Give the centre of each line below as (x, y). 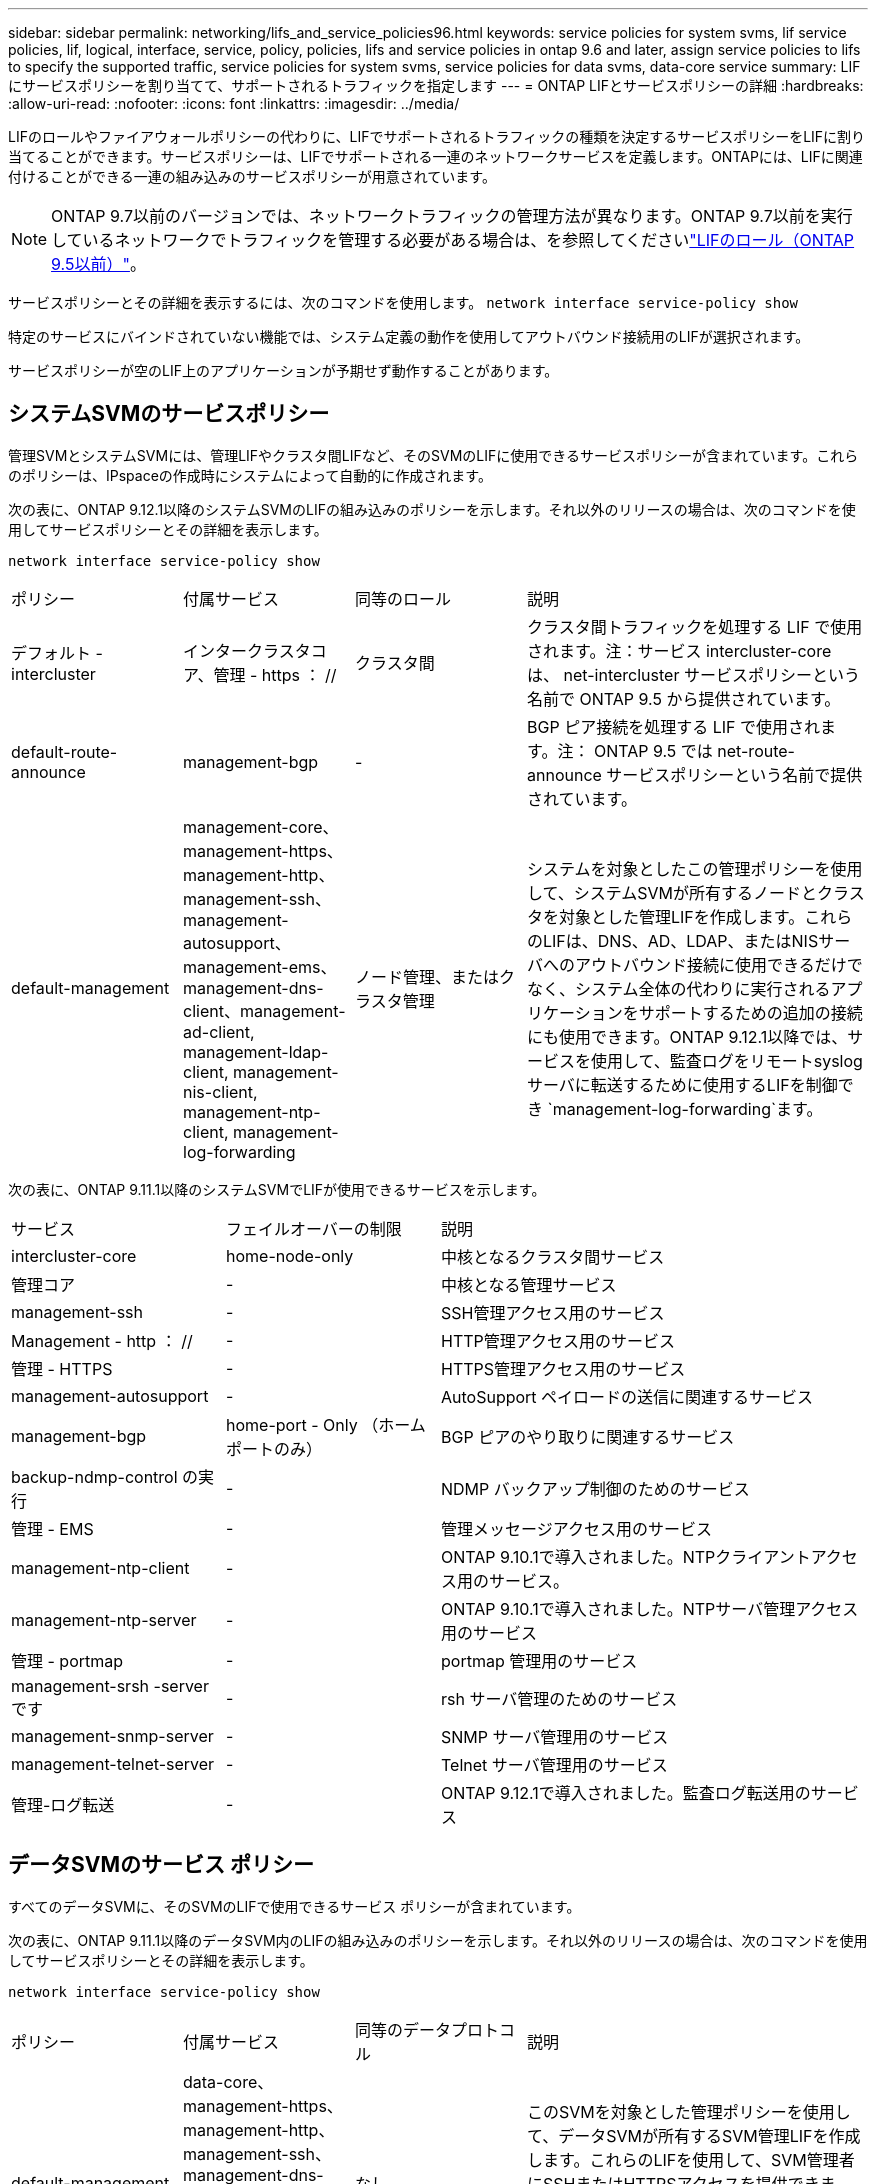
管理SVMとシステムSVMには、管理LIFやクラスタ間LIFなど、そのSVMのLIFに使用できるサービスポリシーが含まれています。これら (433, 455)
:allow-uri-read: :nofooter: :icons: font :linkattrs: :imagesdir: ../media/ (234, 103)
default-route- (64, 751)
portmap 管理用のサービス (539, 1660)
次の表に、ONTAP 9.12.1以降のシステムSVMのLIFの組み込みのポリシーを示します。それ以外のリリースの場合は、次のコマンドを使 (432, 509)
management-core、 (261, 826)
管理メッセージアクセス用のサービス (576, 1528)
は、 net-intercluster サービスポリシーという (693, 674)
